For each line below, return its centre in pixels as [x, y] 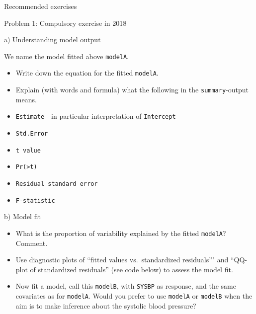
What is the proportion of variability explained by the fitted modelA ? [121, 233]
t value [28, 150]
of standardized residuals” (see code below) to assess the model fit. [131, 269]
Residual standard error [57, 184]
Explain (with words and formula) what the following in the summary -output [132, 90]
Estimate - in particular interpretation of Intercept [96, 116]
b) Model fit [22, 216]
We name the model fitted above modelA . [67, 56]
